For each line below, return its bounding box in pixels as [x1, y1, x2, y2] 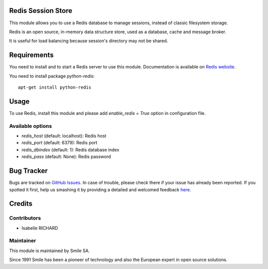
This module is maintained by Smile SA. [9, 248, 90, 254]
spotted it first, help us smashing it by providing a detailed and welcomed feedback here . [9, 186, 191, 193]
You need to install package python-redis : [9, 73, 95, 79]
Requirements [9, 51, 54, 59]
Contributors [9, 215, 41, 221]
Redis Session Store [9, 6, 72, 15]
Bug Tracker [9, 166, 48, 175]
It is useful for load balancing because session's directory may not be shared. [9, 38, 168, 44]
